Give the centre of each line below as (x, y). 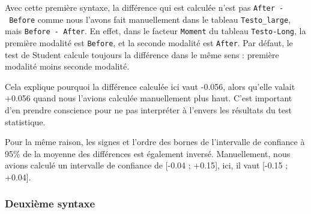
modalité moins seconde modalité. (67, 66)
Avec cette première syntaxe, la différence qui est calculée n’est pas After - (144, 7)
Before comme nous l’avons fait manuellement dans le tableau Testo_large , (150, 19)
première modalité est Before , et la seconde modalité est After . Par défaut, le (149, 42)
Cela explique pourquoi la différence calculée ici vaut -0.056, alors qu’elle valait (150, 86)
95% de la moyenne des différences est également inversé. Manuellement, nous (148, 153)
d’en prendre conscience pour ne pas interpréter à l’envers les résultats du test (148, 110)
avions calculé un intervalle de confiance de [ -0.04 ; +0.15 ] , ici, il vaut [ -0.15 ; (146, 165)
